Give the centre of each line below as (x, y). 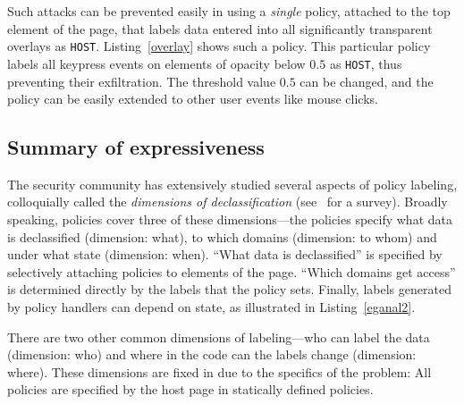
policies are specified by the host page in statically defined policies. (190, 389)
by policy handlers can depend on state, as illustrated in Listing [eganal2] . (211, 307)
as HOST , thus (366, 63)
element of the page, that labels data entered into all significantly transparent (220, 28)
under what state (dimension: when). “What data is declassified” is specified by (225, 254)
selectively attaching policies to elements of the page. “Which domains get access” (232, 271)
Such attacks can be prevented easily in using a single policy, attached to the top (229, 11)
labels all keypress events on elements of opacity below (156, 63)
